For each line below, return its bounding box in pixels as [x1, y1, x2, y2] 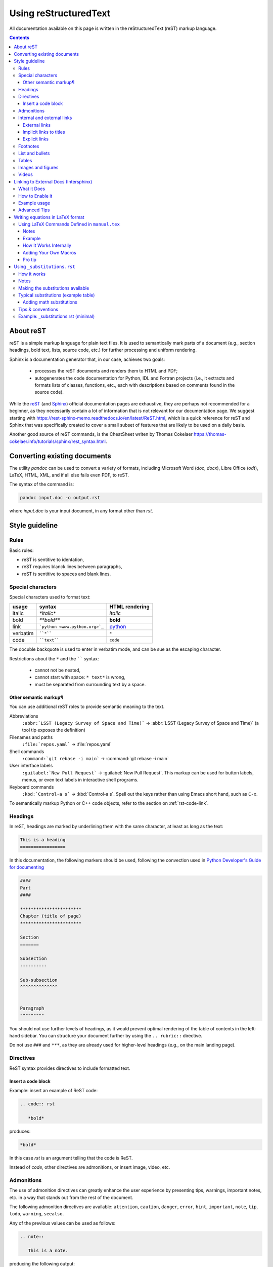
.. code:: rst [20, 1101, 55, 1107]
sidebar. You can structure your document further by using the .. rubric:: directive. [21, 1032, 202, 1038]
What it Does [18, 185, 45, 192]
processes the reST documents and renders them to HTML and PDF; [34, 368, 178, 374]
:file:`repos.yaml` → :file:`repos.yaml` [22, 741, 112, 748]
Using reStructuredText [9, 8, 111, 19]
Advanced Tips [18, 207, 50, 213]
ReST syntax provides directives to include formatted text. [9, 1065, 130, 1071]
